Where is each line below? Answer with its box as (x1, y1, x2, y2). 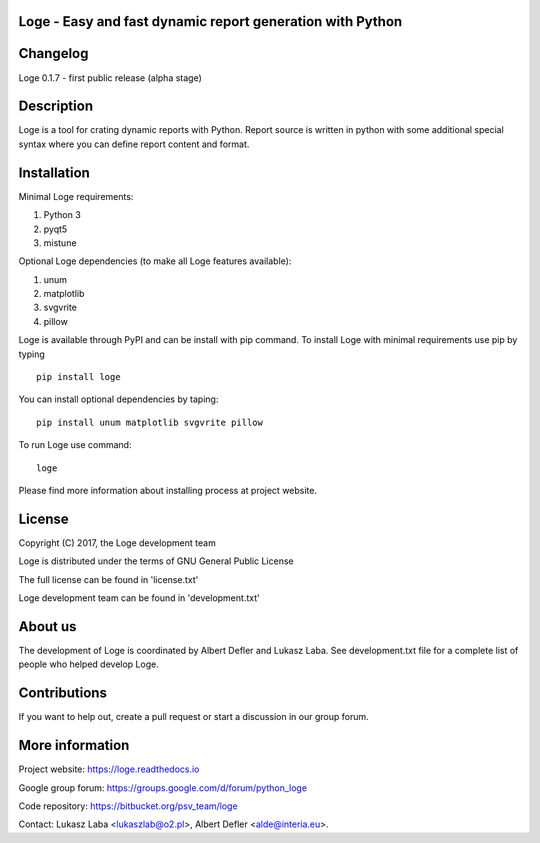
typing (18, 348, 45, 360)
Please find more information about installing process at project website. (18, 484, 317, 496)
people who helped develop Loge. (18, 658, 159, 670)
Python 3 (43, 209, 82, 221)
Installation (18, 164, 90, 181)
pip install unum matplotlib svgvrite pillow (36, 416, 264, 428)
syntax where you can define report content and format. (18, 138, 250, 150)
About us (18, 618, 77, 635)
